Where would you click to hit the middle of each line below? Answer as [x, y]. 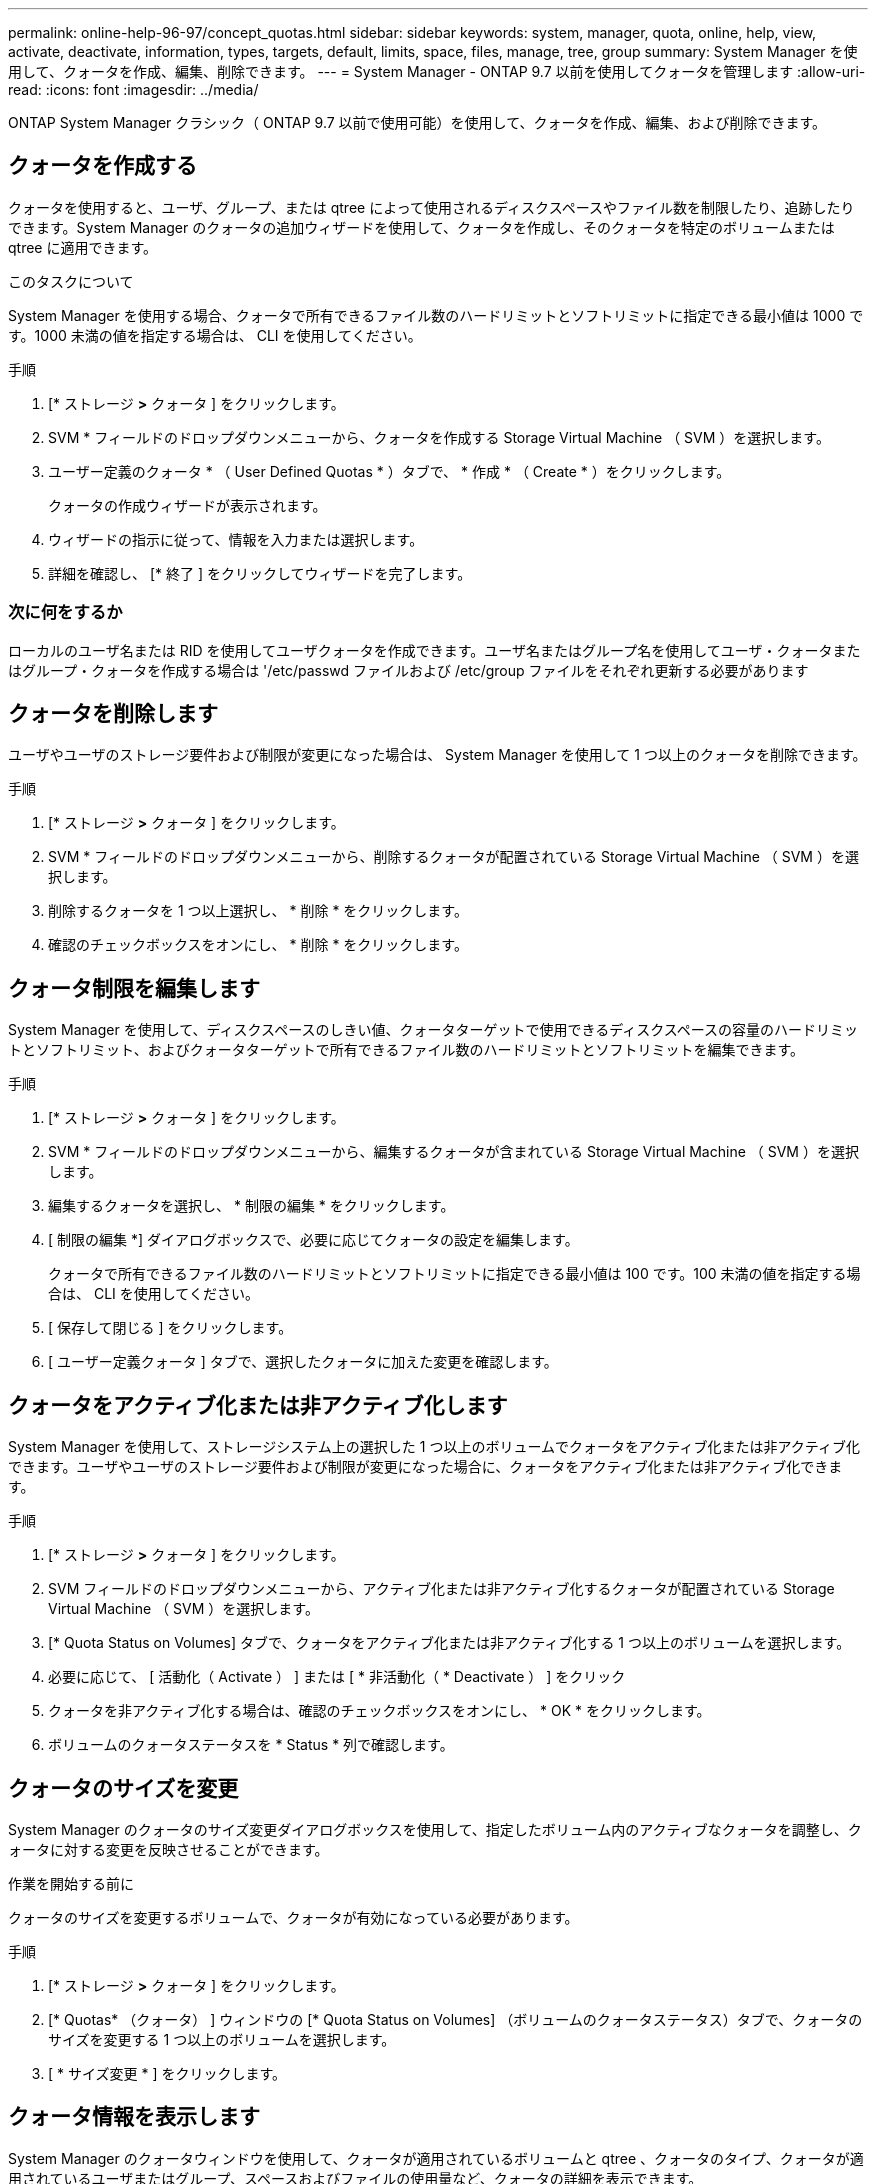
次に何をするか [65, 612]
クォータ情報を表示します [134, 2117]
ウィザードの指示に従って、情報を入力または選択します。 [236, 539]
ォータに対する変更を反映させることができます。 [168, 1849]
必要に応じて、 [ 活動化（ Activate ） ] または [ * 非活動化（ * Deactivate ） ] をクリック [337, 1677]
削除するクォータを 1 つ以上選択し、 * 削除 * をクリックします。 [258, 911]
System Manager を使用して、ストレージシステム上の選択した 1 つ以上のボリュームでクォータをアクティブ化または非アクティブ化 [434, 1447]
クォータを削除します [113, 714]
